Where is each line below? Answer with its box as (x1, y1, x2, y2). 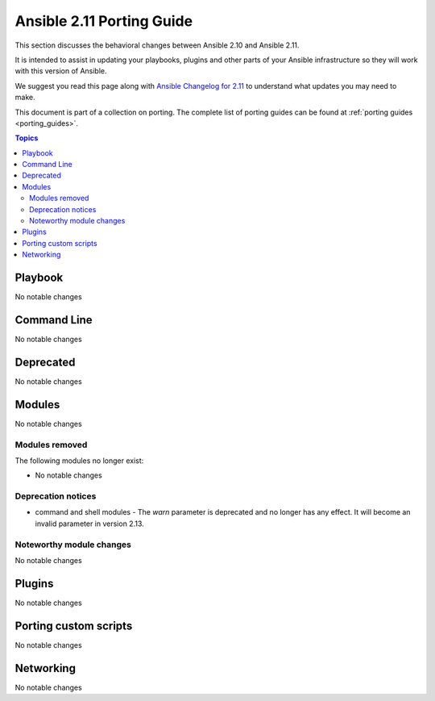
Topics (14, 133, 39, 143)
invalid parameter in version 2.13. (35, 519, 144, 528)
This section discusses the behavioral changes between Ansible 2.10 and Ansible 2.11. (14, 40, 300, 50)
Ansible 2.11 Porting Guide (14, 12, 193, 30)
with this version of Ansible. (14, 66, 108, 76)
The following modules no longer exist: (14, 456, 144, 465)
